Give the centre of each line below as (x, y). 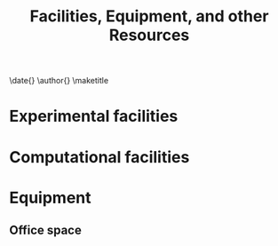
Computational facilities (99, 157)
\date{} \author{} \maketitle (59, 81)
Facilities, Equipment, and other (149, 16)
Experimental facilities (94, 116)
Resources (149, 35)
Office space (45, 230)
